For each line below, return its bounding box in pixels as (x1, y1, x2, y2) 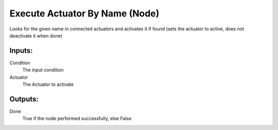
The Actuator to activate (22, 81, 74, 87)
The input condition (22, 67, 64, 73)
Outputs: (9, 95, 39, 103)
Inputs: (9, 46, 33, 55)
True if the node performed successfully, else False (22, 116, 132, 122)
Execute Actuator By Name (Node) (9, 8, 160, 19)
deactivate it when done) (9, 32, 63, 39)
